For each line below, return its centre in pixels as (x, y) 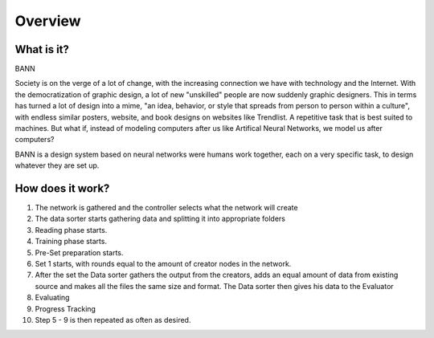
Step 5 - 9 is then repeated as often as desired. (113, 320)
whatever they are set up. (57, 165)
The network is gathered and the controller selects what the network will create (166, 208)
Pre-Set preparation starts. (79, 252)
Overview (48, 21)
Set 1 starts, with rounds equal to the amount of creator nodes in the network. (163, 264)
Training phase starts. (71, 242)
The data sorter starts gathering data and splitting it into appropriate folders (160, 219)
